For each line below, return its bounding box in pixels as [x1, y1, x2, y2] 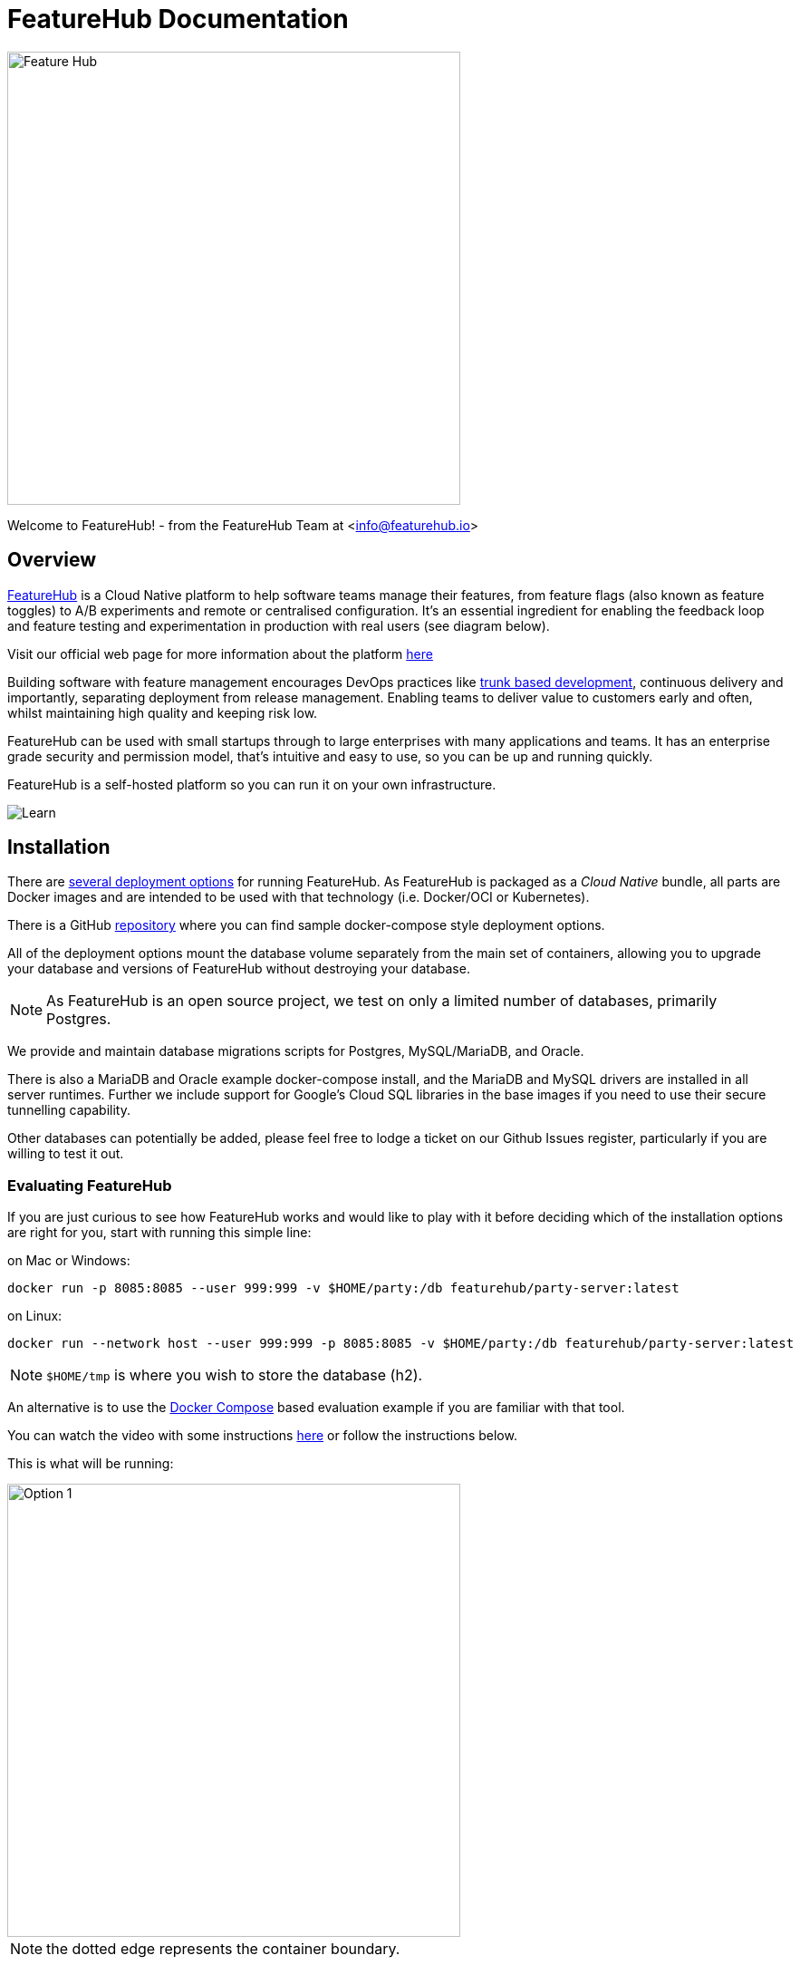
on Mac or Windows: [7, 1253, 130, 1269]
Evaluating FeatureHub [7, 1176, 172, 1195]
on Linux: [7, 1308, 63, 1324]
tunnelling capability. [7, 1102, 130, 1118]
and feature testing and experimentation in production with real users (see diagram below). [7, 617, 550, 634]
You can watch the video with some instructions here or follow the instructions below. [7, 1428, 517, 1444]
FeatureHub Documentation [7, 4, 349, 34]
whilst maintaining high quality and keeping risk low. [7, 704, 318, 721]
